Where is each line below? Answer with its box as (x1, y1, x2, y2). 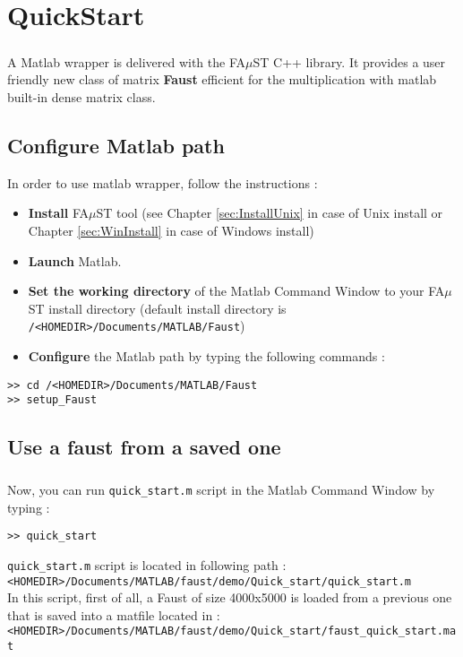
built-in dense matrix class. (7, 87, 156, 106)
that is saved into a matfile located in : (7, 605, 220, 624)
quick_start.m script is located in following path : (7, 555, 287, 574)
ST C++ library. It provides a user (253, 52, 446, 71)
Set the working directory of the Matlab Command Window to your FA (28, 281, 445, 300)
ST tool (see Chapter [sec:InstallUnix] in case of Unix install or (96, 203, 443, 222)
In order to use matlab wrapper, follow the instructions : (7, 173, 318, 192)
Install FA (28, 203, 89, 222)
